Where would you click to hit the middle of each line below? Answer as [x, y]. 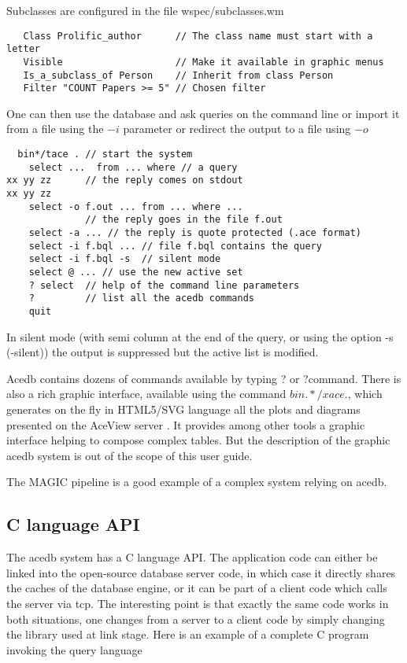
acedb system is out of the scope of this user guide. [129, 455]
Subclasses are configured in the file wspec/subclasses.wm [145, 10]
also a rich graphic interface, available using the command [146, 394]
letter [23, 49]
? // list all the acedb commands [141, 298]
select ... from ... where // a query [133, 167]
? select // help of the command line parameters [164, 285]
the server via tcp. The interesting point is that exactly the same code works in [198, 603]
